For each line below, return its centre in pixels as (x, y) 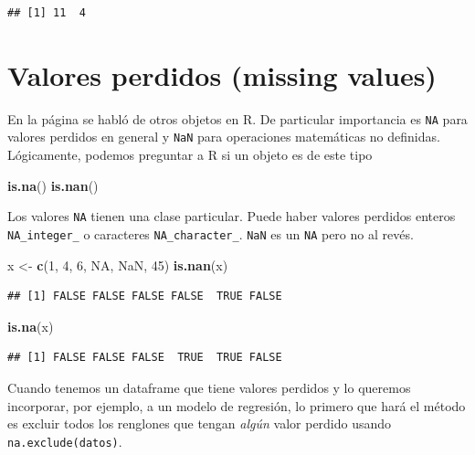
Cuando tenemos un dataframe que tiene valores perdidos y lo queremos (209, 387)
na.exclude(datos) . (65, 441)
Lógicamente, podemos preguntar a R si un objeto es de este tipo (190, 155)
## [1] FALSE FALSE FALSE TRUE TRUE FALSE (145, 358)
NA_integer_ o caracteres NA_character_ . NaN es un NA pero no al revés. (211, 233)
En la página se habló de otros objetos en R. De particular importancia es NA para (237, 118)
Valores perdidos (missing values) (222, 74)
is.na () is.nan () (53, 185)
